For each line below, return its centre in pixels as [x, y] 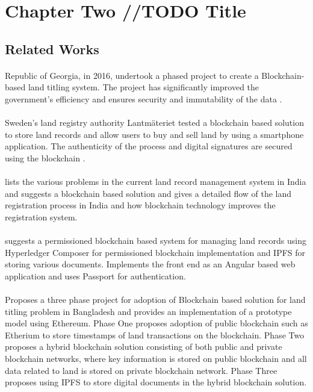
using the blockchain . [45, 157]
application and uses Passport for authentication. [95, 275]
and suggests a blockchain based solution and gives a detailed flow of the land [148, 193]
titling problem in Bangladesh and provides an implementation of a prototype [148, 311]
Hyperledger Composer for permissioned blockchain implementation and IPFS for [155, 252]
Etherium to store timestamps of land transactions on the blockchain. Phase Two [155, 334]
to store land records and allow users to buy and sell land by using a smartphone [154, 134]
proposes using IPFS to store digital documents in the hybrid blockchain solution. [156, 382]
